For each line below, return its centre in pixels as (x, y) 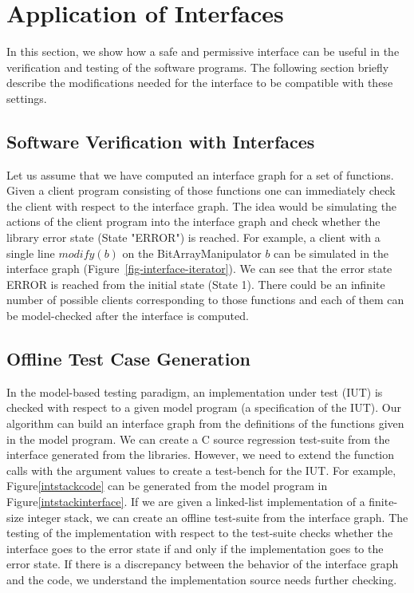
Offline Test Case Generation (128, 359)
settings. (27, 98)
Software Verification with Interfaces (161, 141)
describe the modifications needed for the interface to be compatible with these (200, 83)
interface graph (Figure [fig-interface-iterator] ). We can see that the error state (199, 269)
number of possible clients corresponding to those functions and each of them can (205, 300)
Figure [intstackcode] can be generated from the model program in (167, 486)
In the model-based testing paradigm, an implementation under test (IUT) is (195, 391)
